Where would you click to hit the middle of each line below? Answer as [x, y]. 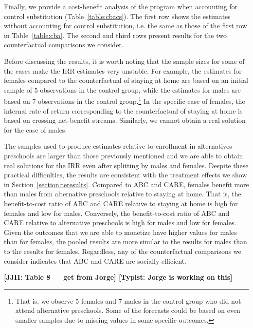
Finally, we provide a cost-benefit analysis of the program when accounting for [121, 6]
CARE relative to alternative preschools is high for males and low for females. [120, 222]
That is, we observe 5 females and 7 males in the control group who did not [128, 300]
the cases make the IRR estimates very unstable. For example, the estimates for [123, 70]
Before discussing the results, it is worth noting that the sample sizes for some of [124, 61]
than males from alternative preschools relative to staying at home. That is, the [123, 194]
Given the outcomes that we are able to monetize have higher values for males [120, 232]
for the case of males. [36, 129]
